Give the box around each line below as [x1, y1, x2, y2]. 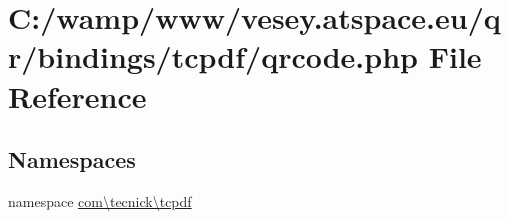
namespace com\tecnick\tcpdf [8, 190, 192, 211]
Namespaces [8, 144, 136, 175]
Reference [8, 75, 147, 116]
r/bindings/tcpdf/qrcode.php [8, 36, 418, 77]
